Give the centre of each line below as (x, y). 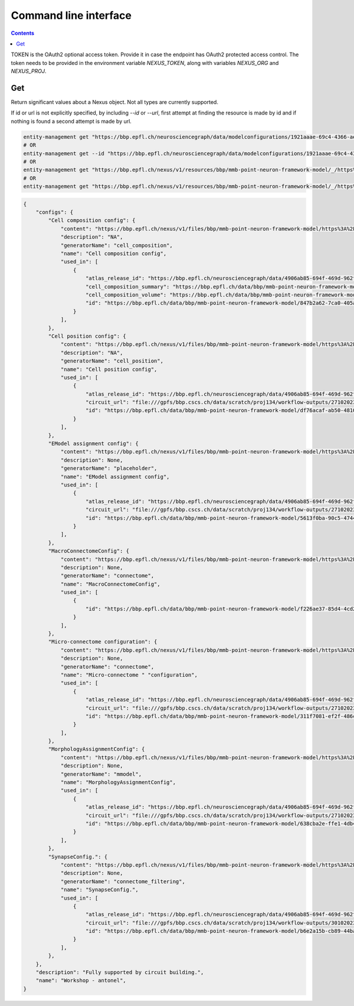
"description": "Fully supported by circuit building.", (120, 972)
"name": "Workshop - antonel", (81, 981)
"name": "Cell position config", (109, 369)
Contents (23, 33)
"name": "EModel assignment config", (115, 476)
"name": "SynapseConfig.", (99, 890)
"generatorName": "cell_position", (112, 361)
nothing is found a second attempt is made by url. (71, 121)
